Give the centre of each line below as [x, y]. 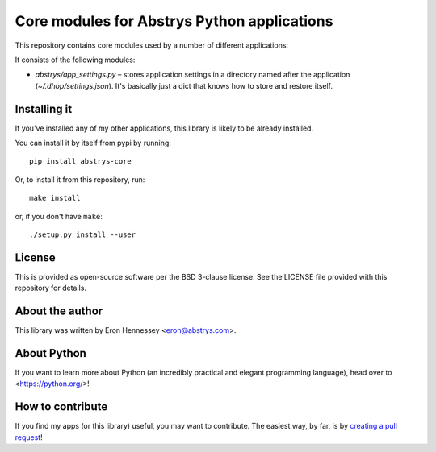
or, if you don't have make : [59, 216]
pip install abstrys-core [81, 162]
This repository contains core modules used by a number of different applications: [152, 45]
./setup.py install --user [83, 234]
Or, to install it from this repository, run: [80, 179]
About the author [59, 311]
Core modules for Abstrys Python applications [174, 21]
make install [55, 198]
